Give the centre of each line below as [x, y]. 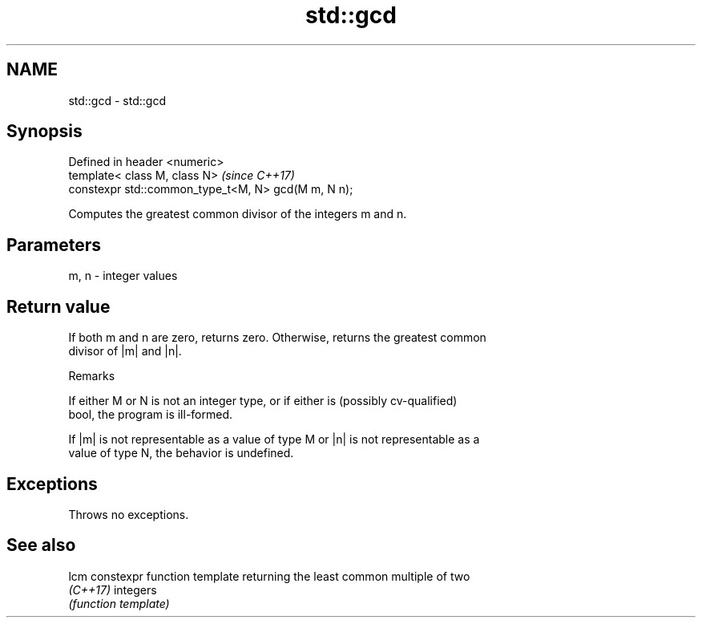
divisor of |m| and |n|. [125, 351]
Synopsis [44, 132]
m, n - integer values [123, 276]
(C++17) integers [113, 590]
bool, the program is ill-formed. [151, 415]
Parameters [54, 245]
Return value [58, 306]
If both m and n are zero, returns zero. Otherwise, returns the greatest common [277, 338]
